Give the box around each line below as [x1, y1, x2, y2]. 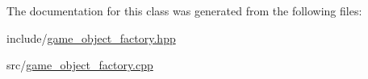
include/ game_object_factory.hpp [6, 29, 176, 46]
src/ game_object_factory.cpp [6, 56, 153, 73]
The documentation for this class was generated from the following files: [6, 2, 362, 19]
